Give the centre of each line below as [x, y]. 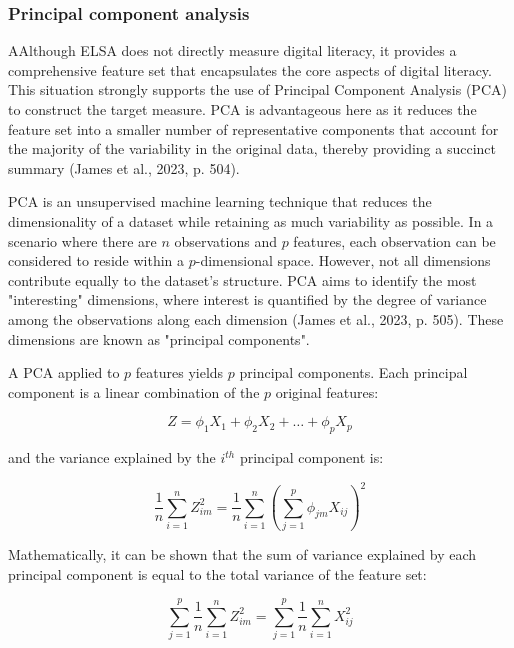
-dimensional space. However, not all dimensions [343, 260]
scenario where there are [82, 240]
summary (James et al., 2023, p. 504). [124, 167]
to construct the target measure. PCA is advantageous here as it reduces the [242, 109]
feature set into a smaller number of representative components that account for [253, 128]
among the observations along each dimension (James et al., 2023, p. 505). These [256, 318]
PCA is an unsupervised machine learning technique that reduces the [220, 201]
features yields [179, 372]
